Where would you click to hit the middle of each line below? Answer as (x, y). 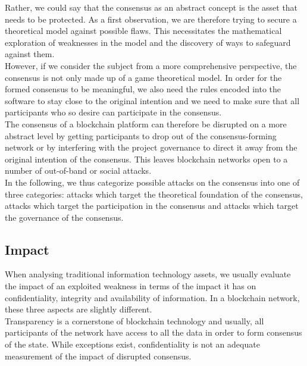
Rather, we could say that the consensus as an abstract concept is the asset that (151, 7)
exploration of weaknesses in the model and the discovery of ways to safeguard (148, 42)
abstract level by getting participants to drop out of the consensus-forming (141, 135)
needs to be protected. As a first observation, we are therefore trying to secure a (151, 19)
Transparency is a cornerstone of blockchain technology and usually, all (134, 320)
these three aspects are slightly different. (79, 309)
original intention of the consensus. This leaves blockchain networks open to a (146, 159)
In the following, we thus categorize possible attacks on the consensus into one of (152, 182)
